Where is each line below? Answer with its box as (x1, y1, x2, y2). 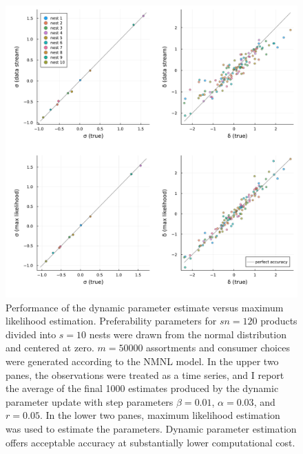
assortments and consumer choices (146, 340, 290, 355)
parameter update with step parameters (6, 394, 174, 409)
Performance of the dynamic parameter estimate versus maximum (6, 300, 284, 314)
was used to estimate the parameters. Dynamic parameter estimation (6, 421, 297, 435)
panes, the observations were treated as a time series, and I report (6, 367, 284, 382)
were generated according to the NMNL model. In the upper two (6, 353, 279, 368)
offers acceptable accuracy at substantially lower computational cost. (6, 435, 295, 449)
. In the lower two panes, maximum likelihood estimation (39, 408, 280, 422)
